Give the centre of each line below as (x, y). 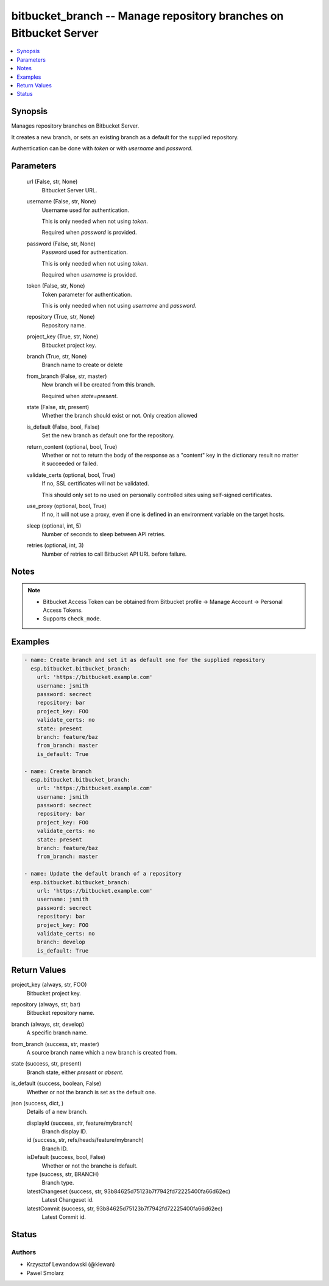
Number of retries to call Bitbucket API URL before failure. (114, 554)
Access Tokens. (63, 610)
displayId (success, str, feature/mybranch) (80, 1123)
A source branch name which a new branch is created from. (102, 1052)
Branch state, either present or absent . (75, 1072)
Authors (24, 1252)
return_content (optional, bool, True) (72, 446)
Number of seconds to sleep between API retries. (104, 534)
